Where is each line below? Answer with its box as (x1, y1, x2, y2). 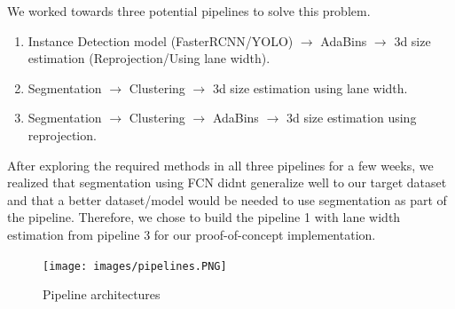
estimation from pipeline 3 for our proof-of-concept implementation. (7, 225, 376, 243)
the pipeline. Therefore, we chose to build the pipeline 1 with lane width (7, 208, 401, 226)
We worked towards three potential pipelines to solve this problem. (7, 2, 371, 20)
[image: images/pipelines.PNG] (43, 259, 227, 273)
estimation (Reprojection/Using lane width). (27, 49, 271, 67)
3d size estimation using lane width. (212, 78, 408, 97)
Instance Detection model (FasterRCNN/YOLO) (27, 31, 294, 50)
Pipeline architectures (43, 285, 161, 304)
